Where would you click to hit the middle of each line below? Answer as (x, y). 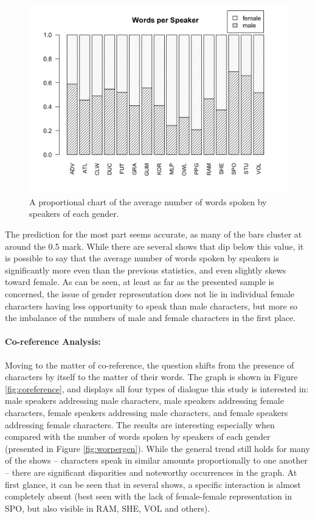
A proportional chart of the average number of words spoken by (148, 201)
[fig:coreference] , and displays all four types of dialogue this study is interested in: (157, 388)
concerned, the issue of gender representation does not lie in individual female (150, 294)
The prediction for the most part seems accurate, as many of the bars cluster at (154, 234)
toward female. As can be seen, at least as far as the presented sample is (140, 282)
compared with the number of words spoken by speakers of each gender (138, 436)
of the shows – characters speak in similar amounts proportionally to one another (156, 460)
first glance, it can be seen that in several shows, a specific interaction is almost (153, 484)
